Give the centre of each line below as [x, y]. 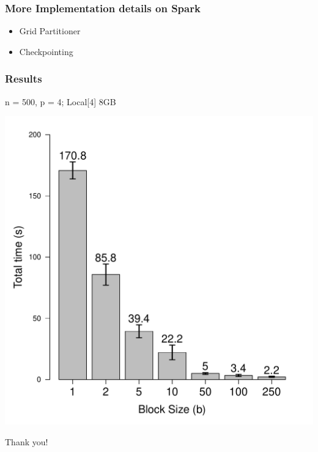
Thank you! [27, 441]
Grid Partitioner [50, 31]
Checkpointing [46, 51]
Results [24, 79]
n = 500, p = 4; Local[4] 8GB [61, 101]
